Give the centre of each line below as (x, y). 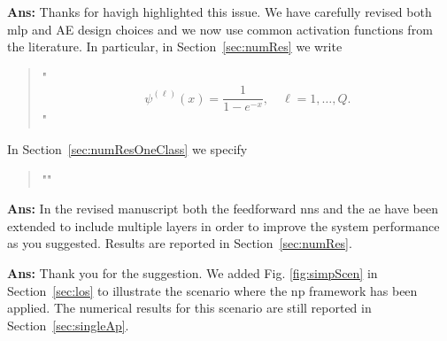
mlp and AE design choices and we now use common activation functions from (220, 29)
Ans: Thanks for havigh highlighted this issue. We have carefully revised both (220, 12)
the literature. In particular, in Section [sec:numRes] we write (175, 46)
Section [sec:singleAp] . (68, 325)
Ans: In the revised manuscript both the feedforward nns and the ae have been (223, 209)
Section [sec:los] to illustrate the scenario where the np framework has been (212, 290)
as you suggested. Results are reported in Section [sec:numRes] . (180, 243)
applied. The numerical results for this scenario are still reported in (189, 308)
